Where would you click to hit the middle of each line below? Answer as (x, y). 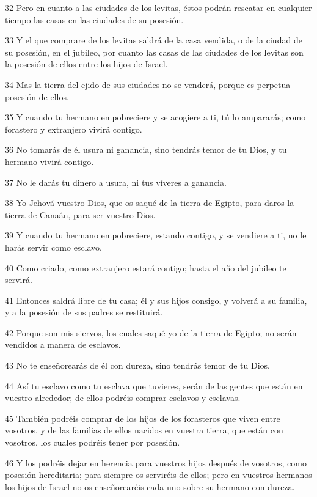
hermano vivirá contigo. (49, 161)
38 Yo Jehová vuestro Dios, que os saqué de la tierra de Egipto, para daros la (150, 203)
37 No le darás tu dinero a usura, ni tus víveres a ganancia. (116, 182)
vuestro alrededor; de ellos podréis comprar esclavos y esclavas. (123, 398)
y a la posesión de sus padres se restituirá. (84, 312)
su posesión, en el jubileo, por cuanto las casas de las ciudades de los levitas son (154, 52)
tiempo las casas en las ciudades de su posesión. (94, 19)
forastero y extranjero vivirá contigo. (74, 129)
